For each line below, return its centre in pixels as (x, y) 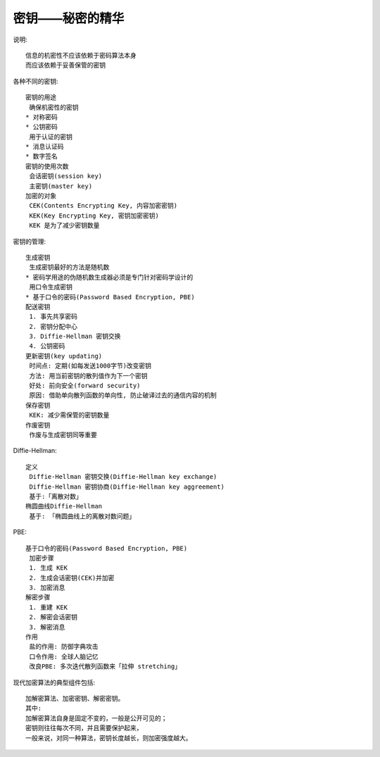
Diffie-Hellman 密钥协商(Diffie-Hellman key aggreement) (127, 487)
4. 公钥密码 (47, 346)
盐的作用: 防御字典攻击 (64, 647)
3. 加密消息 (47, 588)
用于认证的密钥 (51, 137)
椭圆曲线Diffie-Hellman (64, 506)
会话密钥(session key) (66, 176)
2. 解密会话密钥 (53, 617)
